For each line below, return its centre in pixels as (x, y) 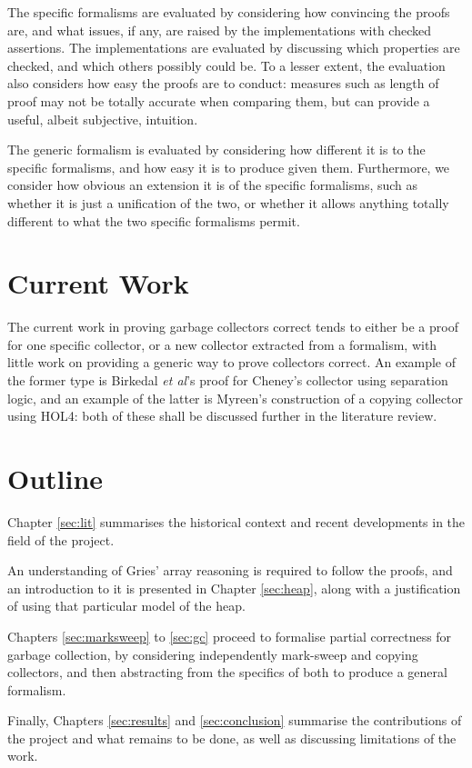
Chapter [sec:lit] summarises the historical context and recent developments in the (236, 521)
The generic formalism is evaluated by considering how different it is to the (216, 150)
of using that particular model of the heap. (126, 606)
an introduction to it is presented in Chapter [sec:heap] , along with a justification (234, 588)
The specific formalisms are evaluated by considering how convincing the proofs (229, 12)
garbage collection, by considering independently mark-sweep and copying (213, 654)
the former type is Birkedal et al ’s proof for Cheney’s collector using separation (228, 380)
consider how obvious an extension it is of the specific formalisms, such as (213, 185)
